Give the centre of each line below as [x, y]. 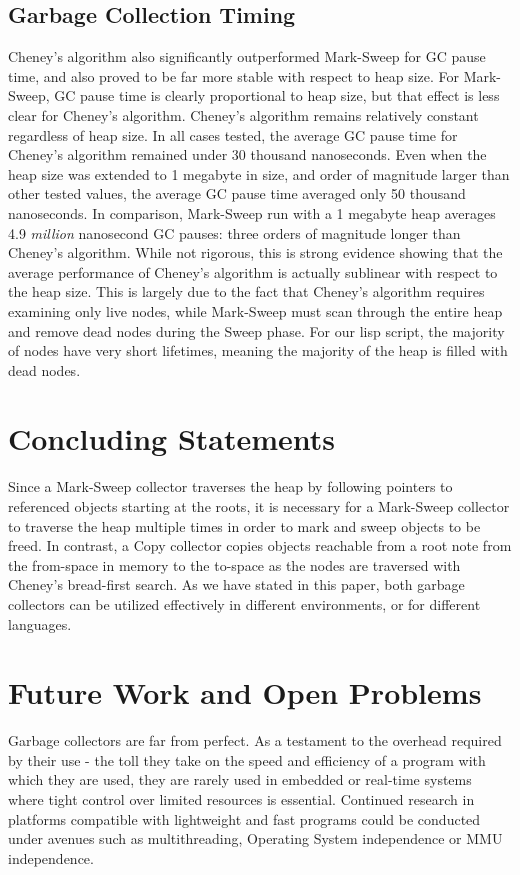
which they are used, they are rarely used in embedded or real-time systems [240, 779]
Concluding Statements [172, 438]
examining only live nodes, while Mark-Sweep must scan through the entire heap [255, 310]
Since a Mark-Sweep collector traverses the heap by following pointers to [230, 486]
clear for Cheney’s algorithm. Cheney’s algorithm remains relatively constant [243, 114]
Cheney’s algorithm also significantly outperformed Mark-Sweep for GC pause [247, 56]
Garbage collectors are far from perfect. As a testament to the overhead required [255, 740]
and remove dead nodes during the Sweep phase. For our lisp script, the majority [256, 330]
